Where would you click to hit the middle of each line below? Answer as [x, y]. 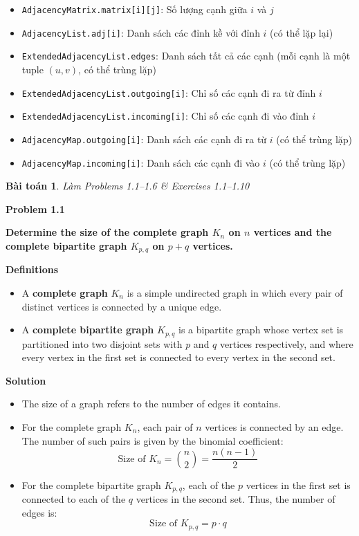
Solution [26, 380]
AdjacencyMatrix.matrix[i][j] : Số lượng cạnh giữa [135, 9]
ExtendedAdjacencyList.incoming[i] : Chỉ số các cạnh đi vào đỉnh [165, 116]
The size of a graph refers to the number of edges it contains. [151, 404]
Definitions [32, 269]
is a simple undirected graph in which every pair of [235, 293]
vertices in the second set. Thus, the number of [236, 499]
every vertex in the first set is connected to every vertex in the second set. [178, 357]
